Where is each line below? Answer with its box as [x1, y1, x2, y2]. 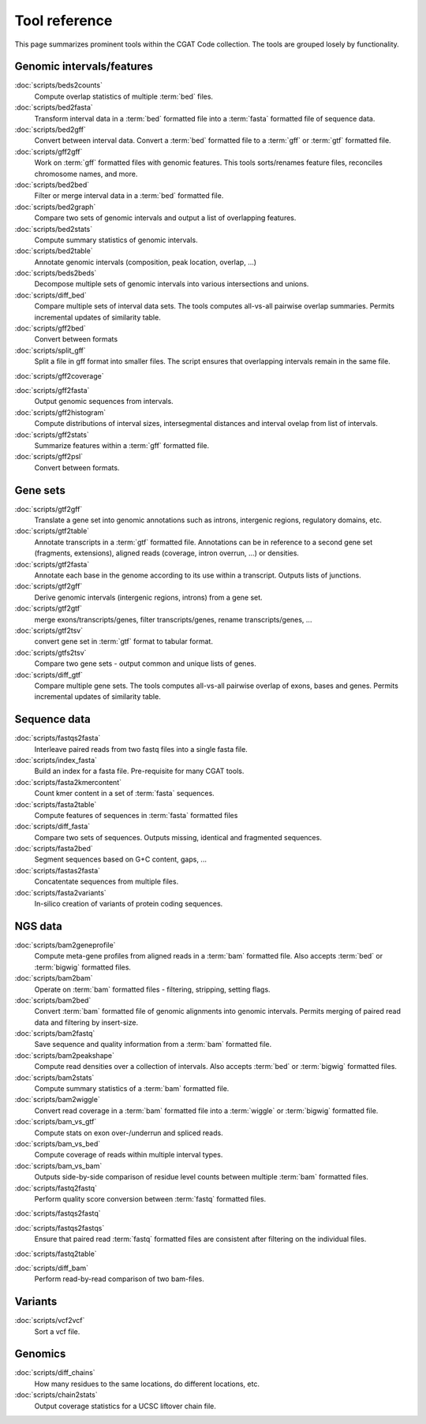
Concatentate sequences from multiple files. [34, 876, 179, 887]
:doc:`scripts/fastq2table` [14, 1249, 98, 1258]
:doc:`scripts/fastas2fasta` [14, 865, 101, 875]
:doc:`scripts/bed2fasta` [14, 103, 94, 112]
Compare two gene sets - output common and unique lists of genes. [34, 659, 256, 668]
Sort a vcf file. [34, 1326, 80, 1336]
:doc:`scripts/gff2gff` [14, 147, 83, 156]
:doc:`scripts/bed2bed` [14, 180, 90, 189]
